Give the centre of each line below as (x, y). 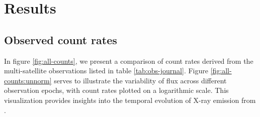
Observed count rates (61, 39)
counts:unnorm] (28, 80)
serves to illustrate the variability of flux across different (140, 80)
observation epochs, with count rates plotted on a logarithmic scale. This (116, 90)
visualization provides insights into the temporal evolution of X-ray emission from (130, 100)
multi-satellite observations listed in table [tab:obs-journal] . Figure (106, 71)
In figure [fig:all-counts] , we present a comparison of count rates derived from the (129, 61)
